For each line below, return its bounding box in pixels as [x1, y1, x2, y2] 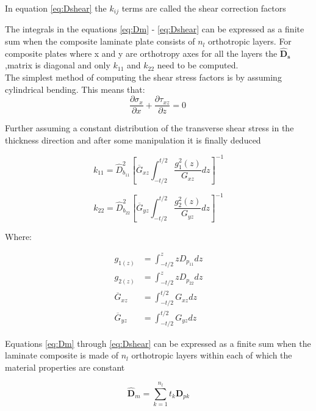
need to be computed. [157, 59, 239, 71]
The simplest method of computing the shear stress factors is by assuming [5, 71, 282, 84]
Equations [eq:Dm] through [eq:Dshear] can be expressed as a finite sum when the [5, 336, 311, 349]
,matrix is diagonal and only [5, 59, 110, 71]
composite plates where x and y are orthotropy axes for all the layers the [5, 46, 278, 59]
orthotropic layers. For [207, 35, 292, 48]
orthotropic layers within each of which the [131, 349, 292, 362]
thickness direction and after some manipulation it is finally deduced [5, 133, 261, 146]
